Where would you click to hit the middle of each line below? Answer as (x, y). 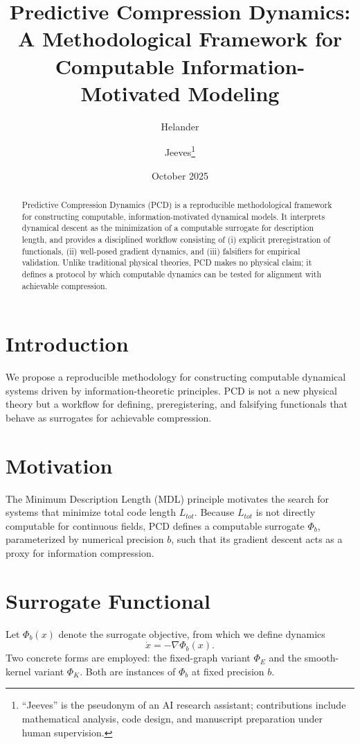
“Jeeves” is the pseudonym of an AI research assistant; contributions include (184, 705)
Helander (180, 126)
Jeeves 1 (180, 151)
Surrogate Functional (108, 600)
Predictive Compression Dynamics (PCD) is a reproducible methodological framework (177, 204)
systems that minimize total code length (91, 512)
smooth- (322, 658)
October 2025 (180, 175)
